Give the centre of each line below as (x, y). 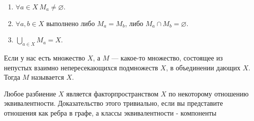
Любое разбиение (30, 93)
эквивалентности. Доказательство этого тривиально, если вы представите (113, 103)
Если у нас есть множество (44, 57)
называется (48, 77)
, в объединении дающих (203, 67)
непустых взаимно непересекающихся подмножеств (81, 67)
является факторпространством (112, 93)
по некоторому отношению (209, 93)
